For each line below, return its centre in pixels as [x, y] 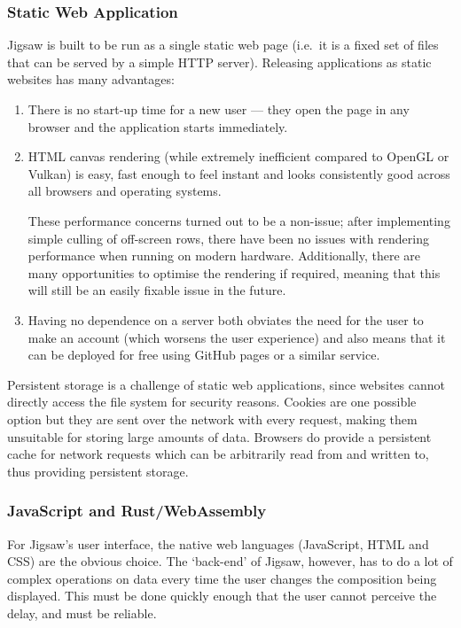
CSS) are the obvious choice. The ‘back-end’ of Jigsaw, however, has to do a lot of [230, 561]
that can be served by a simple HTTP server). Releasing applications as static [219, 62]
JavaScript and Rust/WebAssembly [137, 511]
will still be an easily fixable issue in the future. [157, 290]
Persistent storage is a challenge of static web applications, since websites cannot [227, 384]
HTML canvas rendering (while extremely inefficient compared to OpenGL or [238, 156]
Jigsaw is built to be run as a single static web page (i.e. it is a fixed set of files [223, 45]
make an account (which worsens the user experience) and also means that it [237, 337]
